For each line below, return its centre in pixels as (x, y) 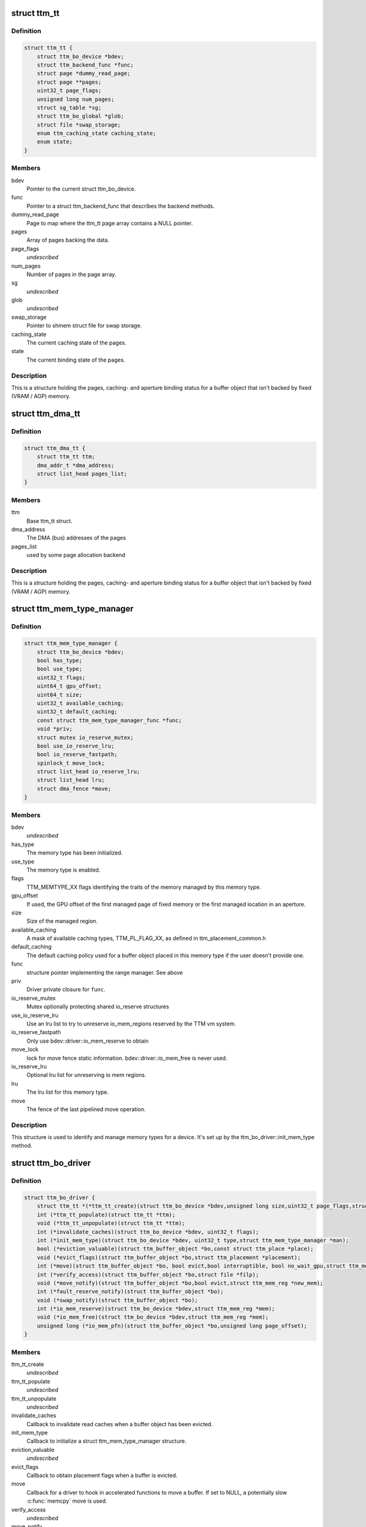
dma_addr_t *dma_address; (76, 465)
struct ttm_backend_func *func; (85, 65)
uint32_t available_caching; (81, 703)
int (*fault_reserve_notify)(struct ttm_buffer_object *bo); (130, 1292)
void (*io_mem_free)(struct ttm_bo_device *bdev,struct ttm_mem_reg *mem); (153, 1317)
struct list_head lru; (71, 780)
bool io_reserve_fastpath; (77, 755)
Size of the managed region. (62, 921)
